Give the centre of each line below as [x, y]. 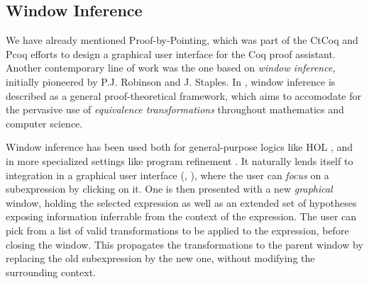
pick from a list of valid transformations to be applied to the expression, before [177, 230]
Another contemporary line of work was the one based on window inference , [171, 68]
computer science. [44, 123]
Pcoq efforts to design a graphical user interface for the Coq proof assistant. [171, 53]
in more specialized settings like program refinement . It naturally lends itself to [180, 160]
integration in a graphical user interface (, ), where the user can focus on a [167, 175]
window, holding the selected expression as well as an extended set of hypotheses [181, 202]
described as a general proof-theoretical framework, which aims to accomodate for [183, 95]
